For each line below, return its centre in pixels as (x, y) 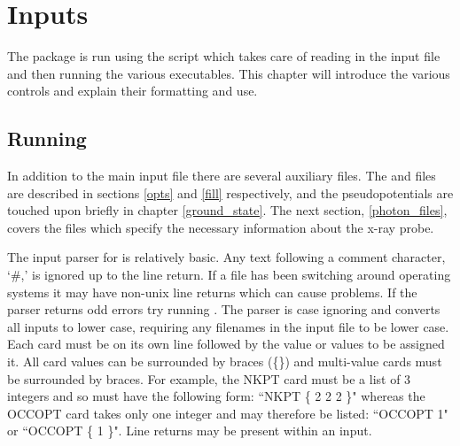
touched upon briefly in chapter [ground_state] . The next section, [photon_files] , (227, 210)
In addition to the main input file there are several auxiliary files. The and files (222, 176)
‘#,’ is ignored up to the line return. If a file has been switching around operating (229, 275)
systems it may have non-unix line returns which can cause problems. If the (212, 292)
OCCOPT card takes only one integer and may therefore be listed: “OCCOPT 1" (228, 413)
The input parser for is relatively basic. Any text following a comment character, (226, 257)
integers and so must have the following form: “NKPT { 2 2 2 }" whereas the (216, 396)
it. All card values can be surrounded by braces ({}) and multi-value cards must (225, 361)
